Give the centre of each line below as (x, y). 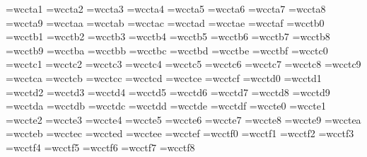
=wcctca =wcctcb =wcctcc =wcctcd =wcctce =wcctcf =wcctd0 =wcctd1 (164, 77)
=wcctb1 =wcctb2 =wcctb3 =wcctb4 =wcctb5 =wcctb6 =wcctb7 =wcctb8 (168, 36)
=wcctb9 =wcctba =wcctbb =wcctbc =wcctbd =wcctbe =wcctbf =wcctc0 (167, 50)
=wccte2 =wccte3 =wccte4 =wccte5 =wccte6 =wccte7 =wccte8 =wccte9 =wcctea (183, 119)
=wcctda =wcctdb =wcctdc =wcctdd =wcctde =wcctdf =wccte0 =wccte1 (166, 106)
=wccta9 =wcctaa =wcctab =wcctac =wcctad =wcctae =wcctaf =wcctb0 (165, 22)
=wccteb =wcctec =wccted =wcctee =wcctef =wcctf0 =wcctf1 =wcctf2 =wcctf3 (180, 133)
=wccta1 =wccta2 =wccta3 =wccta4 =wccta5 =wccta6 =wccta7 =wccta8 (166, 8)
